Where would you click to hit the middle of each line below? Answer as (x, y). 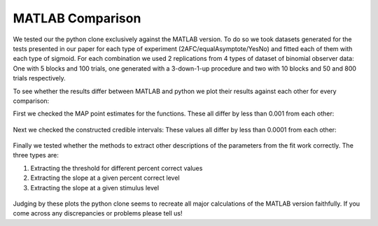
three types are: (36, 155)
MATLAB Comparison (77, 18)
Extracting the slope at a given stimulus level (95, 188)
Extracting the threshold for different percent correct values (117, 168)
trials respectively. (39, 78)
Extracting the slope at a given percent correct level (105, 178)
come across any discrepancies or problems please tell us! (98, 213)
